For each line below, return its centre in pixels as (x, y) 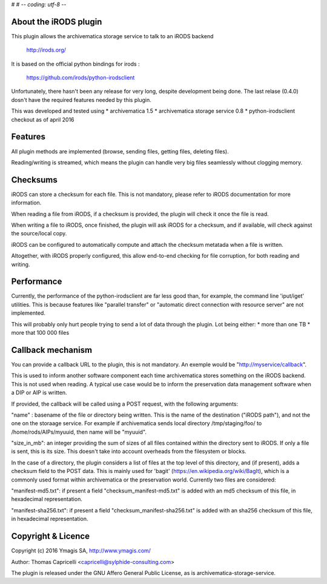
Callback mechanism (52, 350)
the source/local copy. (39, 233)
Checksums (34, 180)
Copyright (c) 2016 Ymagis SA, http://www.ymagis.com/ (81, 551)
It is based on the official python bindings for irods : (75, 64)
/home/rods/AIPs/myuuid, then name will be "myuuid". (79, 432)
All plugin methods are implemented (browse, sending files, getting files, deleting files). (120, 151)
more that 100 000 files (40, 333)
